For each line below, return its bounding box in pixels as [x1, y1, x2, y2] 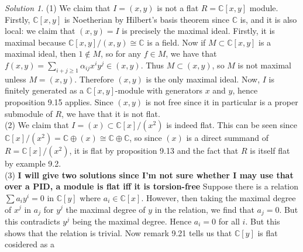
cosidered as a [5, 238, 54, 250]
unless [5, 73, 26, 85]
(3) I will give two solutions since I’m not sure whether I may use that [5, 168, 294, 181]
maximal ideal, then [5, 47, 76, 60]
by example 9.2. [5, 157, 61, 170]
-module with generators [115, 84, 202, 96]
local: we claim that [5, 25, 75, 37]
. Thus [140, 58, 164, 71]
